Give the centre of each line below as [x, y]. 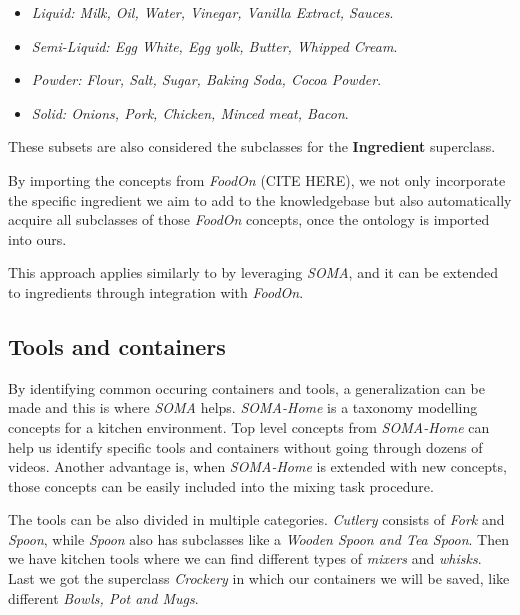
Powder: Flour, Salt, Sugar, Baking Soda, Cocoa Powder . [206, 79]
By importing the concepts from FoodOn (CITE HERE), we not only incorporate [257, 179]
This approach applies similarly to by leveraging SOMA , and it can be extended [253, 272]
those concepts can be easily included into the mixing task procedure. [221, 485]
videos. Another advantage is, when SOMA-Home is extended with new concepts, [257, 466]
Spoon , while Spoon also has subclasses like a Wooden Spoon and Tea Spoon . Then [258, 538]
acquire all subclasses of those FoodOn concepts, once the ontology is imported [249, 219]
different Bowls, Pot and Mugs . [103, 597]
